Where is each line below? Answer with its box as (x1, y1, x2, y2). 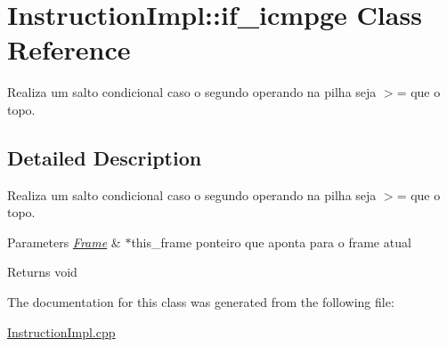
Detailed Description (7, 143, 202, 171)
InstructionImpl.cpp (7, 322, 116, 341)
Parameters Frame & (7, 232, 121, 251)
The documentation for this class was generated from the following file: (7, 293, 394, 311)
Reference (7, 31, 131, 68)
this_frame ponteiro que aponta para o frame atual (131, 232, 411, 251)
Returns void (7, 262, 77, 281)
